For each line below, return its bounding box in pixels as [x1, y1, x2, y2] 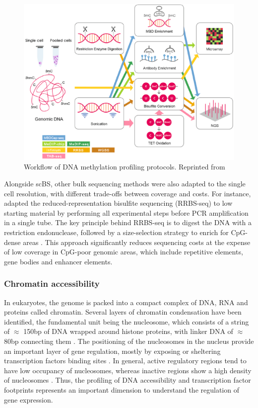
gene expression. [4, 394, 53, 405]
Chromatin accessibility [4, 277, 100, 290]
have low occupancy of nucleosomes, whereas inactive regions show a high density [4, 365, 252, 375]
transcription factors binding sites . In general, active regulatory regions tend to [4, 355, 247, 366]
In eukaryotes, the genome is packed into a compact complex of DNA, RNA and [4, 297, 248, 307]
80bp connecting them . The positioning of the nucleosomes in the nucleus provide [4, 335, 254, 346]
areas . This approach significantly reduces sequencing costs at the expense [23, 237, 251, 247]
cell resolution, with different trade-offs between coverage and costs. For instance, [4, 188, 251, 198]
